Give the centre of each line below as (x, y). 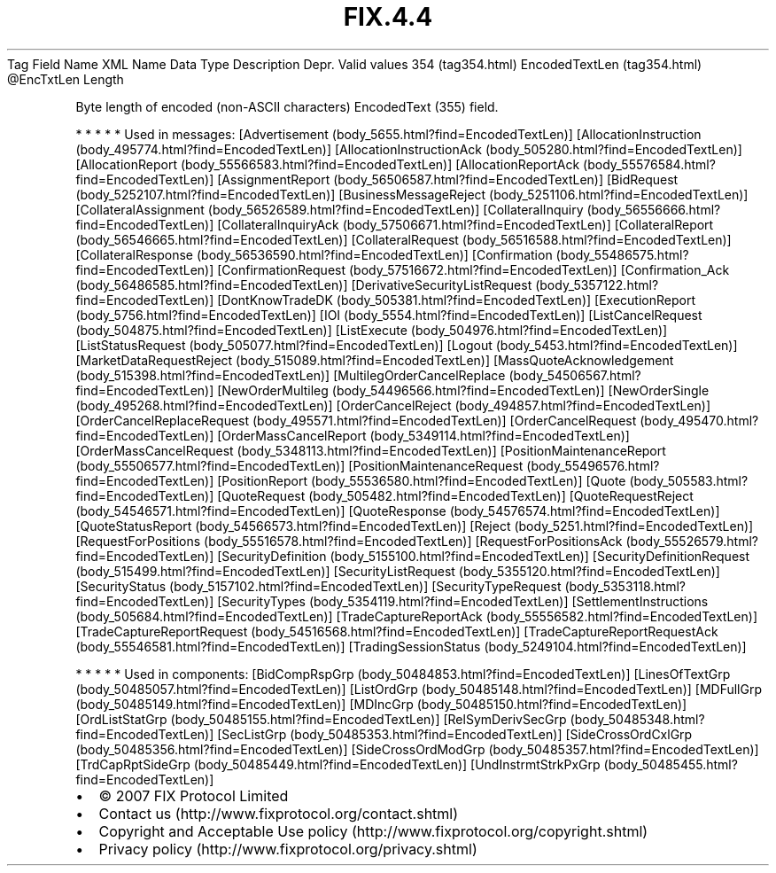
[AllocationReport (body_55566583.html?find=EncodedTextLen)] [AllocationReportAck (328, 164)
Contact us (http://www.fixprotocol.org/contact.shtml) (279, 813)
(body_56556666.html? (654, 209)
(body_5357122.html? (597, 285)
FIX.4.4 (388, 17)
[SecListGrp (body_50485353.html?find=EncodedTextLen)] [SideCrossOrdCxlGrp (455, 734)
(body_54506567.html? (575, 375)
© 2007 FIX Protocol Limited (194, 795)
